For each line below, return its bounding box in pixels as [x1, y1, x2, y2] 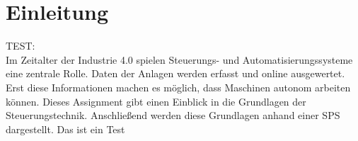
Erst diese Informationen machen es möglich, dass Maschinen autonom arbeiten [6, 79, 351, 94]
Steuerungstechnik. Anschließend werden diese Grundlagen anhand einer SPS [6, 108, 340, 123]
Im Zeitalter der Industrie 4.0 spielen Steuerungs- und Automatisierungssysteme [6, 52, 353, 67]
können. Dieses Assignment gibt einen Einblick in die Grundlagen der [6, 94, 306, 108]
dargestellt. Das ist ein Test [6, 121, 125, 136]
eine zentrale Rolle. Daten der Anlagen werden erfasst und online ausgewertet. [6, 66, 345, 81]
